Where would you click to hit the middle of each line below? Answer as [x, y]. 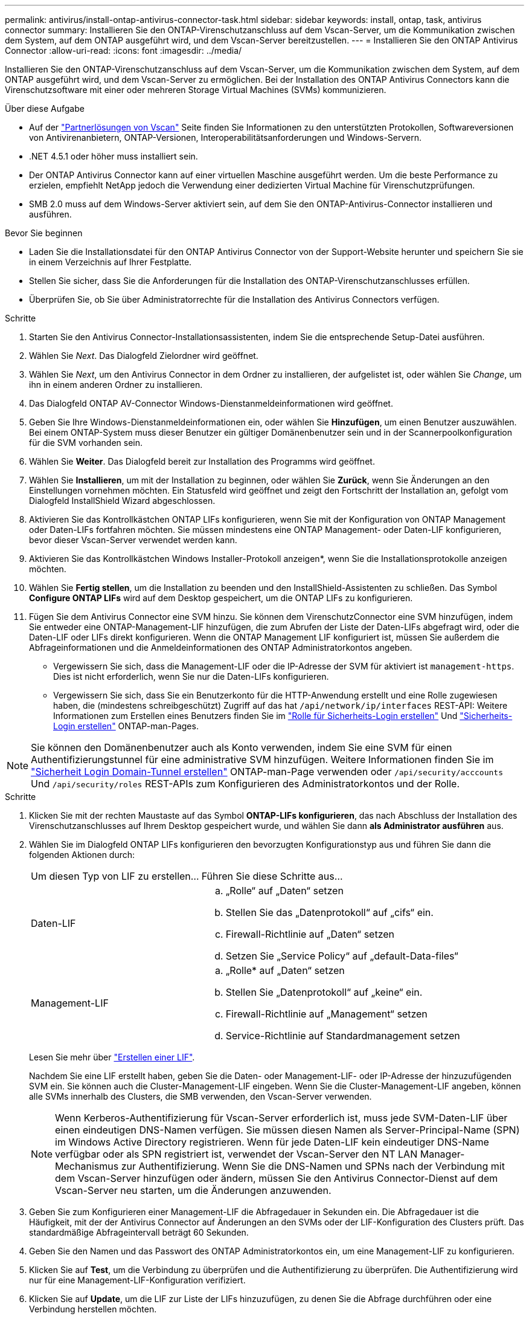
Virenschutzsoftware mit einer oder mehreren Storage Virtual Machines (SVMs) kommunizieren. [196, 90]
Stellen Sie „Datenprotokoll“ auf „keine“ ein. [324, 992]
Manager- [442, 1154]
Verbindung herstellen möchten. [93, 1309]
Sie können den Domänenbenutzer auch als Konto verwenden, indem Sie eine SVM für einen [242, 747]
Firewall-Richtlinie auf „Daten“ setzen [310, 934]
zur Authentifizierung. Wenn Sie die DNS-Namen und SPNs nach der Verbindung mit [313, 1166]
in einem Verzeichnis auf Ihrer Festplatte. [111, 262]
